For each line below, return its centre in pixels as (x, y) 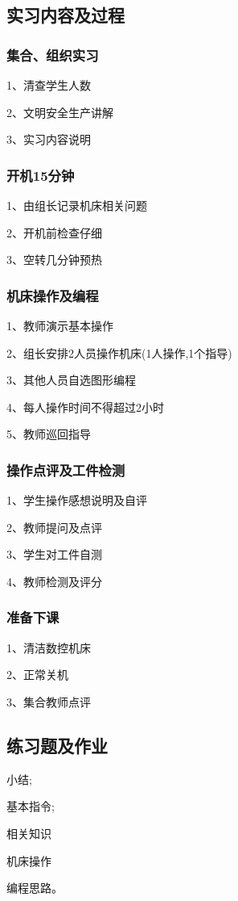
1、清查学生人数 (49, 85)
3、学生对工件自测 (54, 554)
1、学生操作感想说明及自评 (77, 500)
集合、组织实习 (53, 54)
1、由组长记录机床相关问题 (77, 205)
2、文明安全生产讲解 (60, 112)
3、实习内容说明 (49, 139)
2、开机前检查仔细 (54, 232)
